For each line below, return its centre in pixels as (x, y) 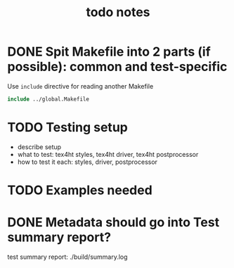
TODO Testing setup (67, 127)
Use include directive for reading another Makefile (80, 86)
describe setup (39, 147)
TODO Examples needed (80, 190)
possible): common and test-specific (117, 67)
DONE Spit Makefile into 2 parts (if (109, 52)
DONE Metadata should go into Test (113, 223)
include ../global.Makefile (48, 99)
